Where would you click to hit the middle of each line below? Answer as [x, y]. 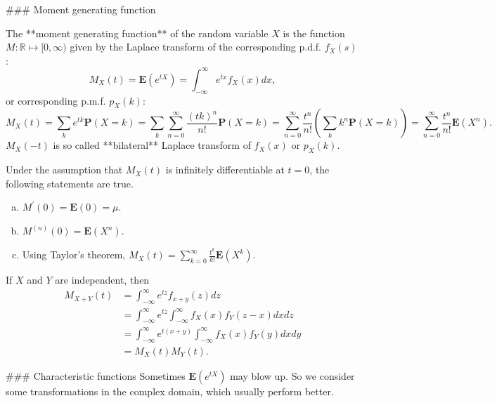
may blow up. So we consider [292, 375]
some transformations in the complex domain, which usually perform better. [170, 391]
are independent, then [102, 280]
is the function [314, 33]
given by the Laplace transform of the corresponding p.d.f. [196, 47]
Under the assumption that [64, 170]
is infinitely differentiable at [225, 170]
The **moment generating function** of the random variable [137, 33]
